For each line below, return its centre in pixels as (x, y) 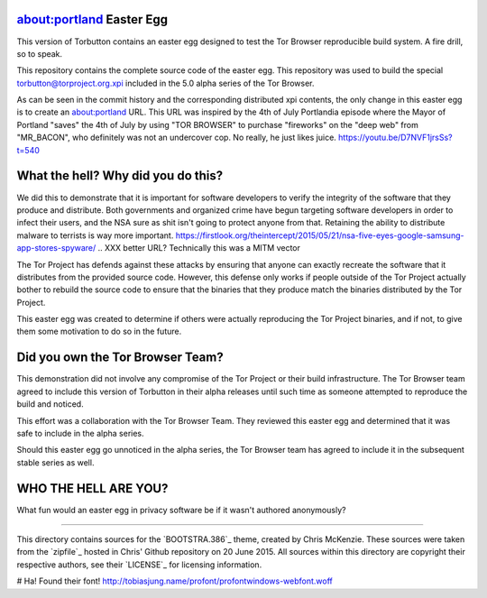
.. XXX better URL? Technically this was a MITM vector (199, 248)
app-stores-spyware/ (56, 248)
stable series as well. (55, 462)
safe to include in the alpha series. (80, 433)
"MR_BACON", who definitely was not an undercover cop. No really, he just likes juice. (177, 138)
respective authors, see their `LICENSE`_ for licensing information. (139, 565)
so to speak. (40, 53)
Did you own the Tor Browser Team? (120, 358)
